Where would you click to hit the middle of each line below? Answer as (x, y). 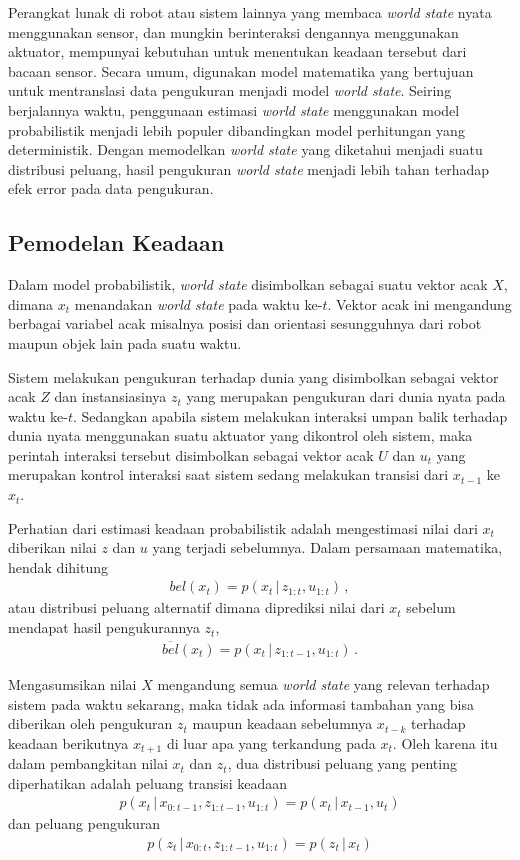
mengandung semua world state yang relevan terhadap (323, 683)
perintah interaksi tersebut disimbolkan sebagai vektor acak (191, 454)
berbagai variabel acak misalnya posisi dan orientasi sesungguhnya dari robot (245, 323)
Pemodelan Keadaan (116, 242)
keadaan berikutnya (68, 742)
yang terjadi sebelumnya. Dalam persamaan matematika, (327, 547)
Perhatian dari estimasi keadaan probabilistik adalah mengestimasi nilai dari (243, 527)
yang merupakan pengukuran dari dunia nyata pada (346, 396)
